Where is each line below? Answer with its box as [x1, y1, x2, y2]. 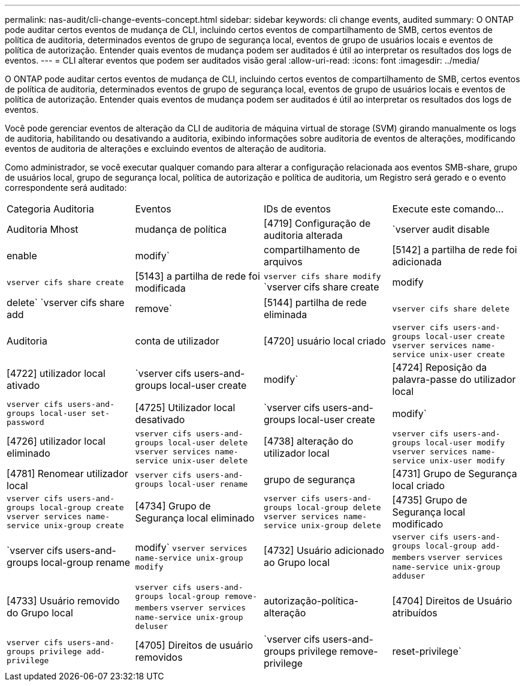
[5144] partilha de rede [264, 296, 367, 308]
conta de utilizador [135, 335, 219, 347]
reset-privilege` [392, 645, 461, 657]
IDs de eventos [264, 203, 331, 215]
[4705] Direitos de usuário [135, 639, 254, 651]
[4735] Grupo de [392, 494, 467, 506]
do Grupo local [7, 607, 73, 619]
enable [7, 250, 37, 262]
